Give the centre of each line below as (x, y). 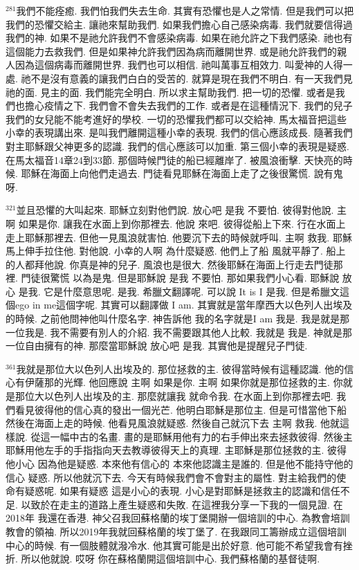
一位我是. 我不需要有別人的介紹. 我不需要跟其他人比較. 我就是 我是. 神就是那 (179, 332)
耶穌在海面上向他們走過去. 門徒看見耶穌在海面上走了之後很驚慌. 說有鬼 (182, 173)
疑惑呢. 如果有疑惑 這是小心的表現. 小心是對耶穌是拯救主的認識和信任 (182, 491)
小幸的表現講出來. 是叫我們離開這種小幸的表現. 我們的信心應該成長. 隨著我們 (179, 132)
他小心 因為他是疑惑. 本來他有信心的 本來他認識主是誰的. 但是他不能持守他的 (179, 463)
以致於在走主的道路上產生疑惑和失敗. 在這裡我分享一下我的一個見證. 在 (182, 504)
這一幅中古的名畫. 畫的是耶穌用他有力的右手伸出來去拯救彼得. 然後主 (196, 436)
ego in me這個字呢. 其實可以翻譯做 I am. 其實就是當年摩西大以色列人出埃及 (184, 305)
